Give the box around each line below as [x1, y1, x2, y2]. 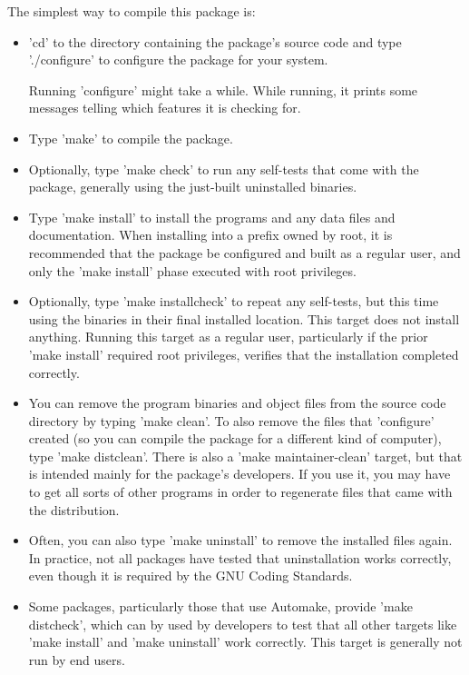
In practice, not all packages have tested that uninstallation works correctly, [28, 548, 452, 567]
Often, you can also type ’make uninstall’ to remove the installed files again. [28, 531, 453, 550]
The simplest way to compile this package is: [7, 2, 256, 20]
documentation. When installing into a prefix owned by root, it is [28, 225, 393, 244]
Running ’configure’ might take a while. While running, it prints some [28, 80, 418, 99]
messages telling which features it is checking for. [28, 98, 301, 117]
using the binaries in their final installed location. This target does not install [28, 309, 460, 328]
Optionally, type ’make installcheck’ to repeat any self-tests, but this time [28, 292, 439, 311]
